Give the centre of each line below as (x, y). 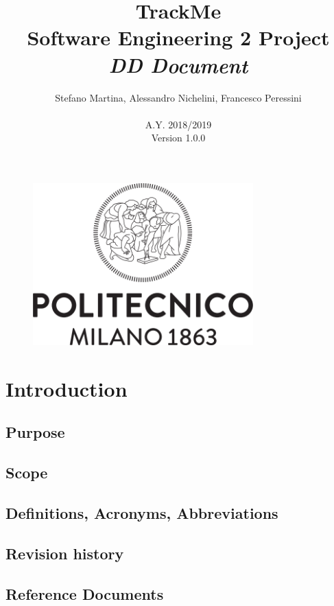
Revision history (65, 553)
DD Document (178, 65)
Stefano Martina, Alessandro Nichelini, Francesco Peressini (178, 97)
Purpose (35, 432)
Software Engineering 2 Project (178, 37)
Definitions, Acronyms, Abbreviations (142, 513)
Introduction (67, 388)
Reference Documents (85, 593)
